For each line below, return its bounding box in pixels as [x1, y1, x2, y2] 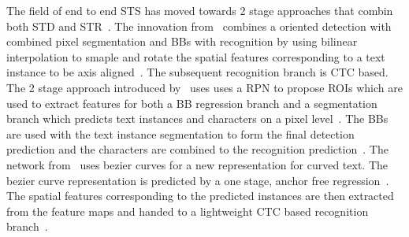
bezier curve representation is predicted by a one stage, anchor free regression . [6, 172, 389, 188]
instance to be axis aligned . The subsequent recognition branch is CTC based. [6, 64, 389, 80]
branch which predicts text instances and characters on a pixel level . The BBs [6, 110, 389, 127]
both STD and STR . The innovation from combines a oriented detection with [6, 17, 392, 34]
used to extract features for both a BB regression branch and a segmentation [6, 94, 377, 111]
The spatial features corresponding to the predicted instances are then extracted [6, 187, 394, 204]
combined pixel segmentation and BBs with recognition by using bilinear [6, 33, 358, 50]
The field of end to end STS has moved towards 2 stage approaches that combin [6, 2, 393, 18]
